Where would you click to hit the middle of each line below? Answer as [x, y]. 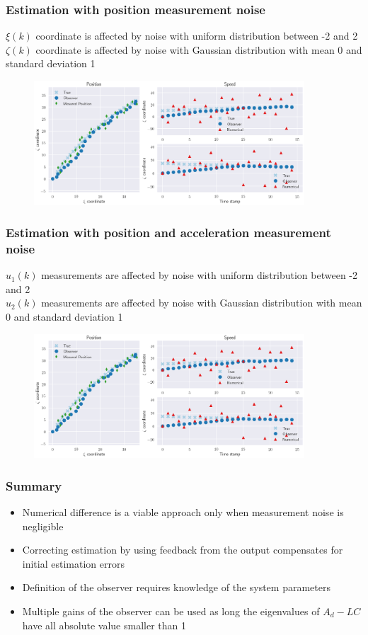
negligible [43, 526]
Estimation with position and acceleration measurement [168, 233]
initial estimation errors [73, 563]
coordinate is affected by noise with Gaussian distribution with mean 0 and [199, 49]
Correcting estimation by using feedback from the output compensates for [183, 550]
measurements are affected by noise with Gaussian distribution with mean [202, 303]
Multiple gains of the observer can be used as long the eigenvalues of [171, 611]
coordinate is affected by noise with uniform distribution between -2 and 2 [197, 36]
